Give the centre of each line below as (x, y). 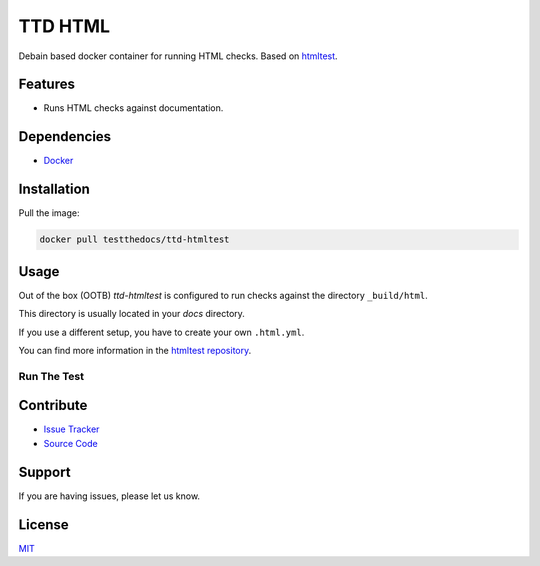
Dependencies (65, 136)
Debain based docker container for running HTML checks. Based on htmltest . (178, 56)
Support (44, 471)
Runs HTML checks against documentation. (133, 108)
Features (46, 84)
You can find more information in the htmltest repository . (135, 350)
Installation (54, 189)
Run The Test (51, 376)
